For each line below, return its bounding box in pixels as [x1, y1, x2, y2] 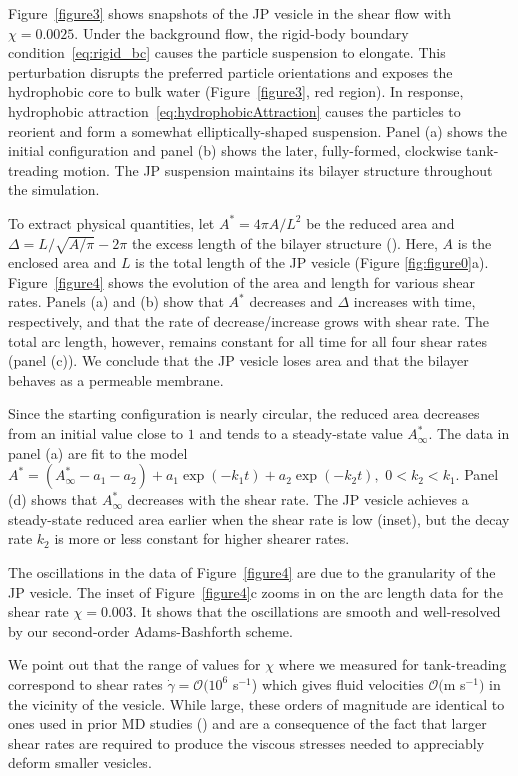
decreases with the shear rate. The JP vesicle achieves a [127, 489, 469, 510]
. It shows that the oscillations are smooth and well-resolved [132, 601, 501, 622]
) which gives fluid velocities [251, 673, 424, 694]
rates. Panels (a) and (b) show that [8, 291, 224, 312]
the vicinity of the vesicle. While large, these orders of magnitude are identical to [8, 693, 505, 714]
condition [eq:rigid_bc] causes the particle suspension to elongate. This [8, 42, 446, 63]
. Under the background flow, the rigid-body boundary [74, 22, 409, 43]
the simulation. [8, 179, 100, 200]
